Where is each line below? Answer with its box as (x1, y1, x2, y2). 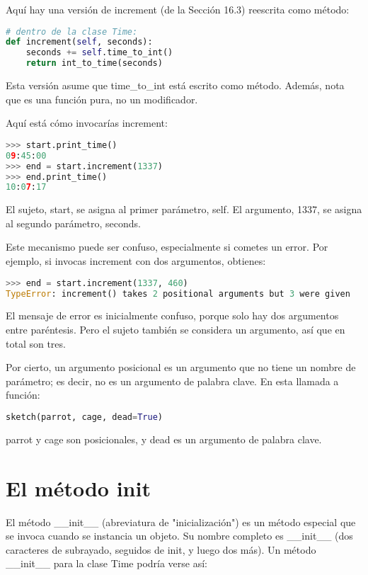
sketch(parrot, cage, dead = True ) (6, 411, 163, 422)
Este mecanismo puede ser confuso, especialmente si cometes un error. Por (6, 239, 328, 254)
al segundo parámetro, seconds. (6, 215, 141, 230)
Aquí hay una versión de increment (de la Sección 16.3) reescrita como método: (6, 2, 350, 16)
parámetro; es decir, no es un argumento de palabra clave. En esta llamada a (6, 373, 339, 388)
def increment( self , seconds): (6, 37, 153, 47)
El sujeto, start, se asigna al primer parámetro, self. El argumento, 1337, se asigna (6, 202, 362, 217)
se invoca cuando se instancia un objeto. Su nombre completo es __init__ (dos (6, 528, 353, 543)
